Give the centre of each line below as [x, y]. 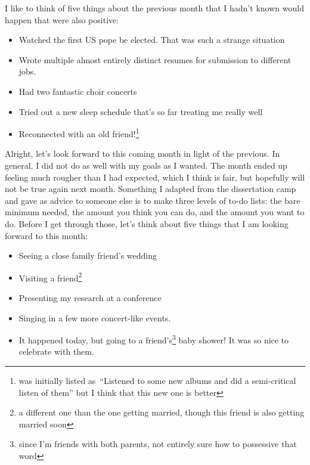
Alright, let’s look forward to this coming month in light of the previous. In [142, 154]
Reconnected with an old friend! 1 [79, 133]
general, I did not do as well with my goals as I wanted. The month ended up [146, 165]
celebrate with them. [56, 351]
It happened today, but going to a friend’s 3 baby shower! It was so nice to [154, 339]
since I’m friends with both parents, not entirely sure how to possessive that [158, 444]
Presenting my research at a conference [90, 297]
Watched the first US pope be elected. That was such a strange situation [152, 40]
